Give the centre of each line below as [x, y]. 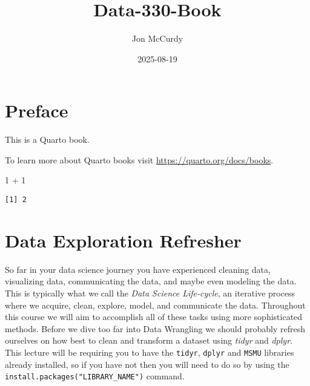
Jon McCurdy [157, 38]
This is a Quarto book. [47, 139]
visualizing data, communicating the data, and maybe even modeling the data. [151, 281]
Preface [37, 110]
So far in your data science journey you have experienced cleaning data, [138, 269]
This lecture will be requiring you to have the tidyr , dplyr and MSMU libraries [150, 352]
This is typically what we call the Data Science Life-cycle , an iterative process [150, 293]
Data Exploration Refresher [123, 240]
